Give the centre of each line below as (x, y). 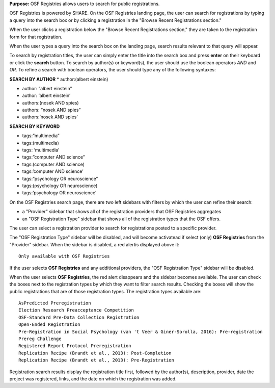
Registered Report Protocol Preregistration (75, 346)
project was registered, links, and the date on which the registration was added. (93, 379)
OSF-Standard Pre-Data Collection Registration (79, 317)
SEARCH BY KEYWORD (35, 126)
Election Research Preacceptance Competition (76, 310)
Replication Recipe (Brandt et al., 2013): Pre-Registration (96, 360)
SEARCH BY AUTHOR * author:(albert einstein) (59, 79)
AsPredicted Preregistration (55, 303)
